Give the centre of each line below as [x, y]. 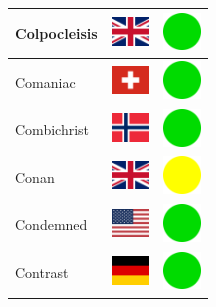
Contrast [42, 272]
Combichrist [52, 129]
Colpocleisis [56, 32]
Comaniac [45, 81]
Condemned [51, 224]
